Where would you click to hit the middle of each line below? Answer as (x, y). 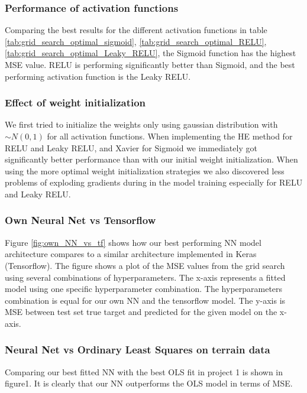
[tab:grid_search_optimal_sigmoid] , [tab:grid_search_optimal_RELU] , (136, 41)
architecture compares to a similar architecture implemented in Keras (131, 254)
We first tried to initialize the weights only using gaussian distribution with (141, 124)
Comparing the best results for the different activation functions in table (136, 30)
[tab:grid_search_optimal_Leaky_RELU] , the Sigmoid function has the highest (151, 53)
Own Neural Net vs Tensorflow (80, 220)
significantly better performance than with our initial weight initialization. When (151, 159)
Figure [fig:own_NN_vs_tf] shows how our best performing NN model (133, 242)
